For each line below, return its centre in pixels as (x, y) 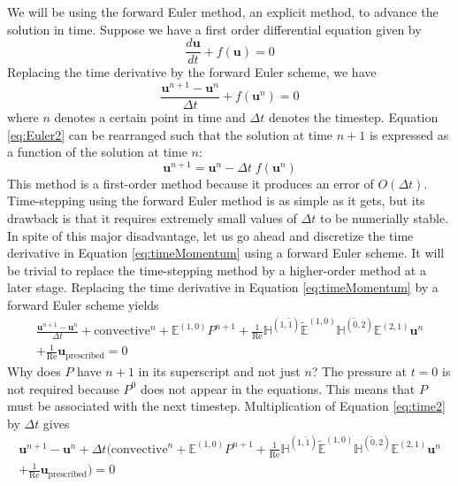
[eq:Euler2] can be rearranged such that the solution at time (170, 134)
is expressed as (409, 134)
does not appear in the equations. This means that (278, 388)
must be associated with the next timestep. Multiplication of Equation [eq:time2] (226, 406)
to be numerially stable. (384, 218)
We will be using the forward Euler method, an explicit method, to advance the (223, 12)
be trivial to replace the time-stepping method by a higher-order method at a (217, 270)
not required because (63, 388)
